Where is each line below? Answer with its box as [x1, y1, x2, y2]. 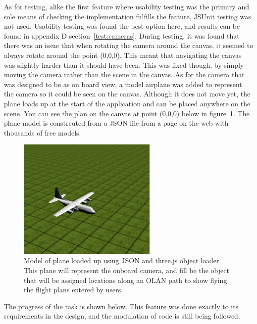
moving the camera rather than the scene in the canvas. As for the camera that [4, 69, 245, 80]
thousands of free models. [4, 127, 81, 138]
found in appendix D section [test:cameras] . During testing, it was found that [4, 30, 240, 41]
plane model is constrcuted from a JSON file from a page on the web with [4, 118, 229, 128]
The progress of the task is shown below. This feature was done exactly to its [4, 301, 239, 311]
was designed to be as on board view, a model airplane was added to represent [4, 79, 242, 89]
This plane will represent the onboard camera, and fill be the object [24, 265, 229, 276]
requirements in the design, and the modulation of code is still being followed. [4, 311, 240, 321]
